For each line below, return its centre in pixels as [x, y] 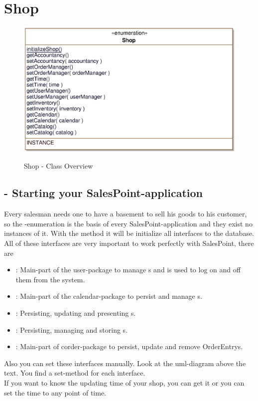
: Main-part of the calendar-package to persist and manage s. [109, 296]
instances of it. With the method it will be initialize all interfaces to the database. [129, 233]
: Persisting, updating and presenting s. [76, 313]
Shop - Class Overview [59, 166]
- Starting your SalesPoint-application [104, 193]
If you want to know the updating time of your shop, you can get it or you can [124, 382]
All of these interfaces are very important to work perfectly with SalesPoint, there [129, 243]
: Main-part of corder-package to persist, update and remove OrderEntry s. [129, 346]
